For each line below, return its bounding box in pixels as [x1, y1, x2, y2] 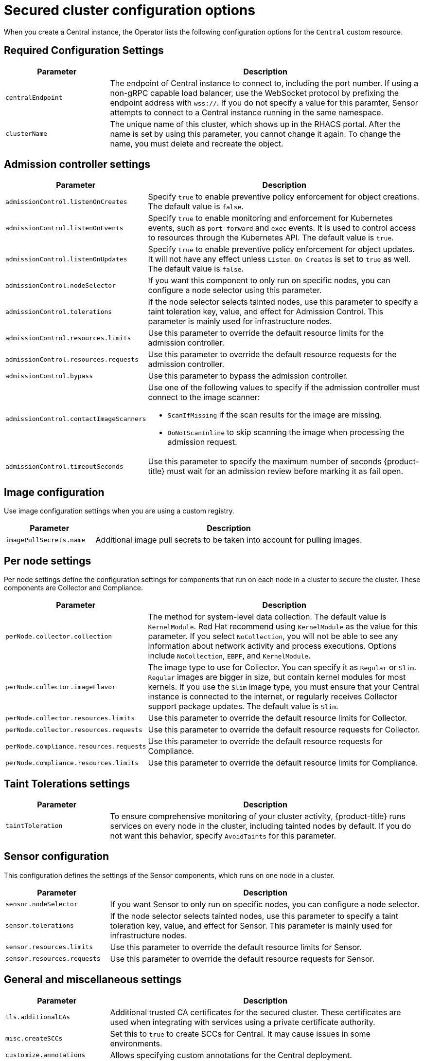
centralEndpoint [5, 94, 63, 102]
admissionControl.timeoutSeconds [5, 462, 124, 470]
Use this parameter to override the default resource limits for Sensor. [110, 942, 362, 952]
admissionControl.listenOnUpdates [5, 255, 127, 263]
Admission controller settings [4, 158, 150, 171]
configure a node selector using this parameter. [148, 285, 322, 295]
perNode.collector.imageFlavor [5, 683, 116, 691]
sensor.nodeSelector [5, 900, 78, 908]
